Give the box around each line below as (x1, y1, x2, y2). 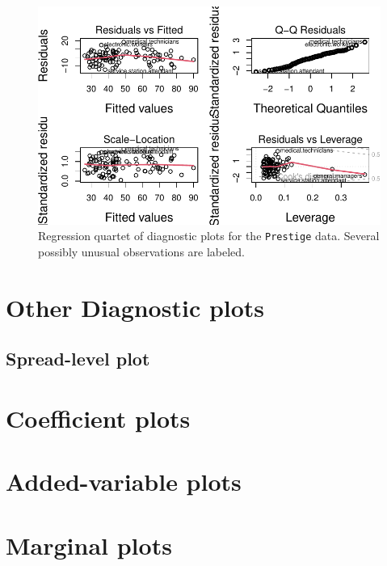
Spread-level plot (6, 346, 150, 371)
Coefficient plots (6, 402, 191, 434)
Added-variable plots (6, 465, 242, 498)
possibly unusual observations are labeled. (38, 243, 245, 260)
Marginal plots (6, 528, 172, 561)
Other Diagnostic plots (6, 290, 265, 323)
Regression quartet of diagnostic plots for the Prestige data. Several (38, 227, 380, 244)
